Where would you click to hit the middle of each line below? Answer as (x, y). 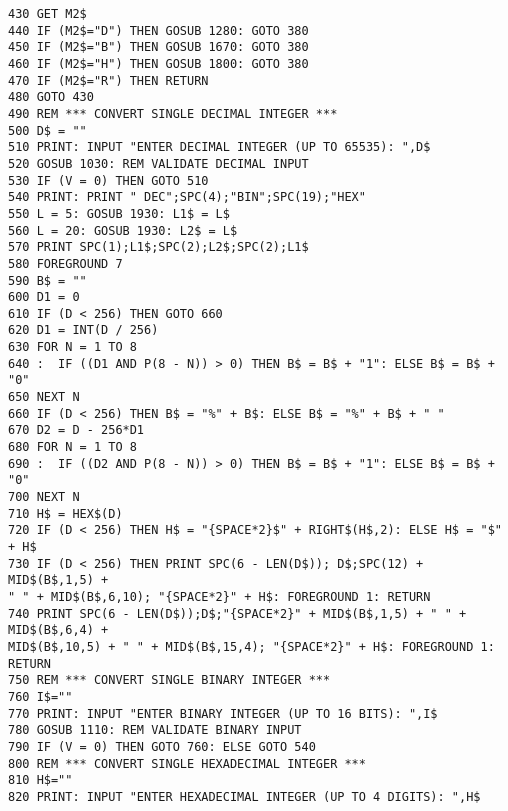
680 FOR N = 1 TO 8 (72, 447)
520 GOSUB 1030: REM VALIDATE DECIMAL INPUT (158, 163)
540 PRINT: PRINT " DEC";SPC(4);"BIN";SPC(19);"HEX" (187, 197)
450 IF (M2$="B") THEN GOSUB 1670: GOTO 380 (158, 47)
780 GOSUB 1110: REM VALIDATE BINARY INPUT (155, 730)
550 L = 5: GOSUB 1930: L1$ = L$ (119, 213)
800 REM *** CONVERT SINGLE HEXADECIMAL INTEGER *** (187, 763)
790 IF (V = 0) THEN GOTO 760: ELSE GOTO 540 (162, 746)
